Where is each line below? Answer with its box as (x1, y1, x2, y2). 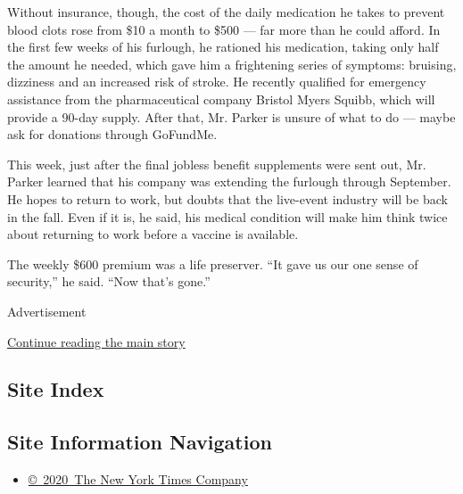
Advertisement (7, 301, 87, 320)
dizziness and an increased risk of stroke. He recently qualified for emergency (7, 72, 426, 91)
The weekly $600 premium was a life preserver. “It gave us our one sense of (7, 254, 418, 273)
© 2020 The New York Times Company (28, 470, 248, 489)
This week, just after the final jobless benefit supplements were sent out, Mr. (7, 154, 426, 173)
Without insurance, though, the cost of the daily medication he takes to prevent (7, 3, 445, 21)
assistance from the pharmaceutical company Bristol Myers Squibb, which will (7, 89, 435, 108)
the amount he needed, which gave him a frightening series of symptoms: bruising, (7, 54, 457, 73)
